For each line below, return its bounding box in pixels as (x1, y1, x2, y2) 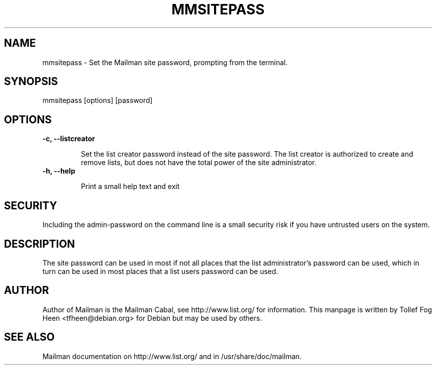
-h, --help (42, 167, 75, 176)
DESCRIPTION (4, 237, 75, 250)
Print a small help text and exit (81, 182, 180, 191)
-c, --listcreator (42, 134, 95, 143)
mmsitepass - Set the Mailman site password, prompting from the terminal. (42, 58, 288, 67)
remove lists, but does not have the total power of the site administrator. (81, 158, 317, 167)
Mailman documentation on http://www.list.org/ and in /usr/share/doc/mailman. (42, 352, 302, 361)
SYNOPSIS (4, 75, 58, 88)
